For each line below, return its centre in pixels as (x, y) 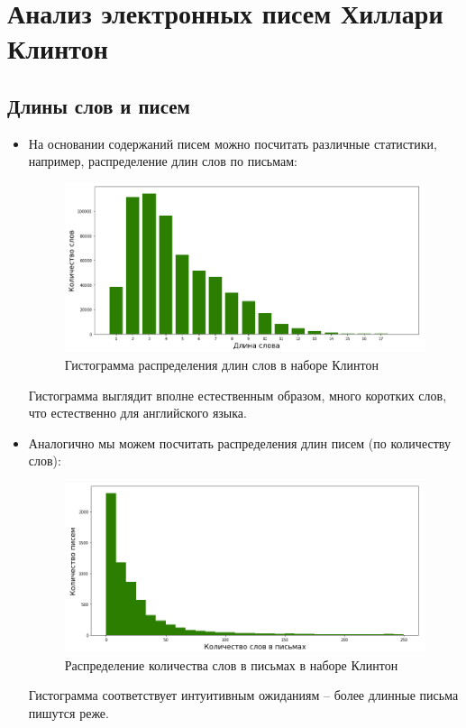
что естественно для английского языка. (137, 413)
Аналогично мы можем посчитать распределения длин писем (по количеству (239, 442)
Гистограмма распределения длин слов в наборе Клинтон (221, 364)
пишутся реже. (69, 713)
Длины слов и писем (99, 105)
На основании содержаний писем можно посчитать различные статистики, (233, 143)
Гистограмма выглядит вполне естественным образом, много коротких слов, (238, 395)
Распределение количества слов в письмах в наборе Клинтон (231, 664)
